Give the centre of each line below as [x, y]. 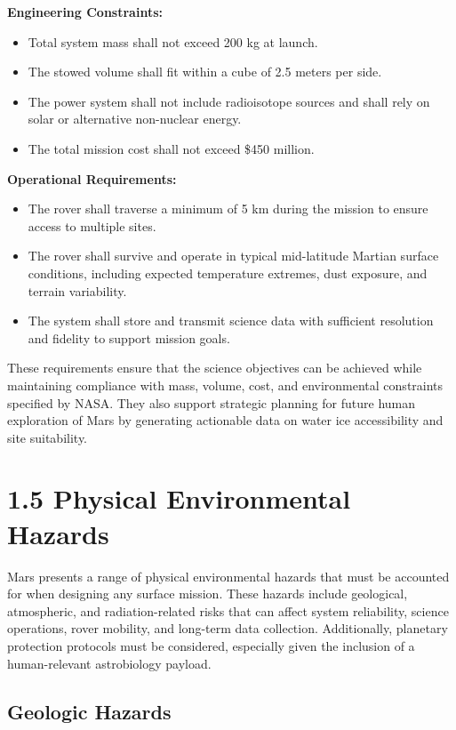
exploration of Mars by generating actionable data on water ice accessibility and [225, 420]
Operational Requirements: [92, 178]
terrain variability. [77, 290]
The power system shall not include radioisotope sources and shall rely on [229, 101]
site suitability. [48, 437]
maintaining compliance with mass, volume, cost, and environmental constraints [225, 385]
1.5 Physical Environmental [179, 498]
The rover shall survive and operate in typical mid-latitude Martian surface [233, 256]
